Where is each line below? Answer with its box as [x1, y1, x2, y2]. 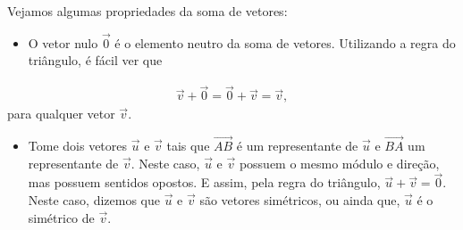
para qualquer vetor [7, 104, 115, 123]
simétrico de [28, 208, 95, 226]
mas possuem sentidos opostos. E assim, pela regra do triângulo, [28, 173, 381, 192]
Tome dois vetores [28, 136, 128, 155]
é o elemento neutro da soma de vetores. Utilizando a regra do [114, 33, 456, 52]
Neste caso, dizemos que [28, 191, 160, 209]
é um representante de [236, 136, 358, 155]
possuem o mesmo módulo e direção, [239, 153, 440, 172]
